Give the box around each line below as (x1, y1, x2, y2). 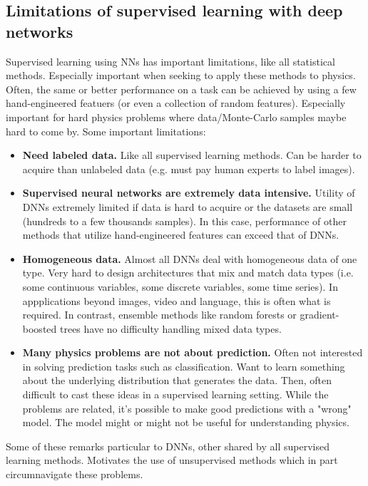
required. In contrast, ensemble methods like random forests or (22, 307, 297, 322)
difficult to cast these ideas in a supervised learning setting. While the (22, 387, 329, 402)
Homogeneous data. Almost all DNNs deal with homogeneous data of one (22, 251, 357, 266)
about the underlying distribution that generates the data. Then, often (22, 373, 332, 388)
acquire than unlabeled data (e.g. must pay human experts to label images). (22, 161, 355, 176)
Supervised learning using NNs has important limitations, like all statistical (6, 53, 335, 68)
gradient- (300, 307, 339, 322)
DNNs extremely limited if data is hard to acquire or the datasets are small (22, 199, 353, 214)
